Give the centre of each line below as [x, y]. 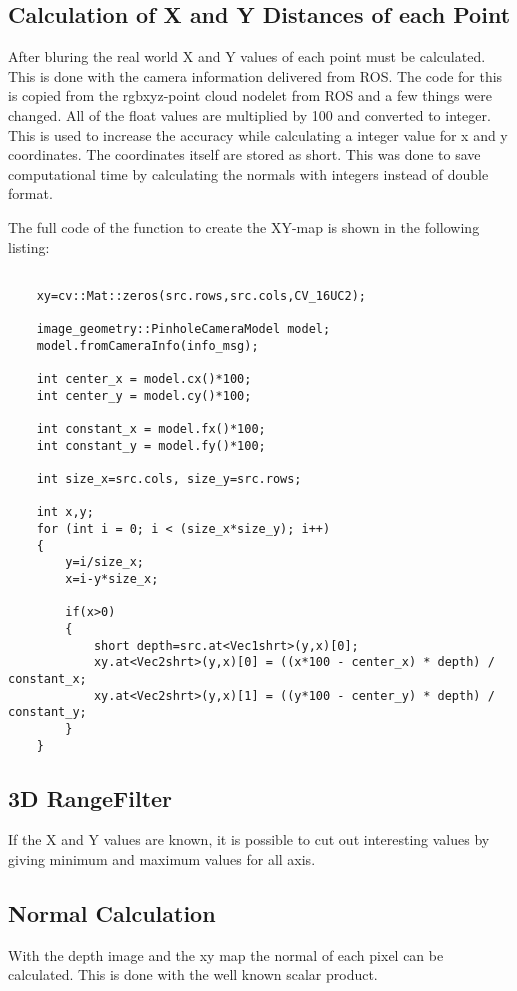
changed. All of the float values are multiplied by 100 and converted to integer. [249, 114]
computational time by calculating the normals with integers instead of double [248, 173]
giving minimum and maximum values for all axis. [162, 858]
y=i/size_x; [105, 562]
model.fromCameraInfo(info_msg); [147, 345]
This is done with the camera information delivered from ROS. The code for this [255, 75]
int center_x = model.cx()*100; [144, 379]
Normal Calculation [112, 912]
